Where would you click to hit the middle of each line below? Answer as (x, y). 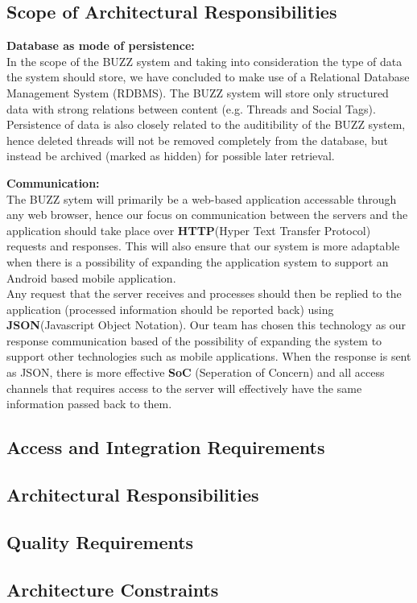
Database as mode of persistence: (101, 45)
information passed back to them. (89, 404)
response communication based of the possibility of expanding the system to (194, 340)
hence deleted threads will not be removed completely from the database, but (197, 140)
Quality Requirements (100, 541)
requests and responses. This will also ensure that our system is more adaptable (203, 246)
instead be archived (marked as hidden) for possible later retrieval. (171, 156)
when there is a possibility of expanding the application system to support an (198, 261)
